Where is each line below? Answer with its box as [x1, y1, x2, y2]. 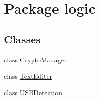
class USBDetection [4, 87, 62, 97]
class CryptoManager [4, 54, 67, 64]
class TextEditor [4, 71, 52, 81]
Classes [4, 31, 41, 46]
